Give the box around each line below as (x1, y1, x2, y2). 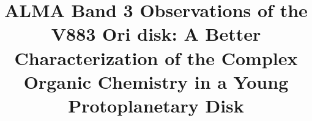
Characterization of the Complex (14, 45, 298, 70)
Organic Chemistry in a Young (23, 69, 289, 94)
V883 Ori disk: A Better (51, 21, 261, 46)
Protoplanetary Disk (68, 92, 244, 117)
